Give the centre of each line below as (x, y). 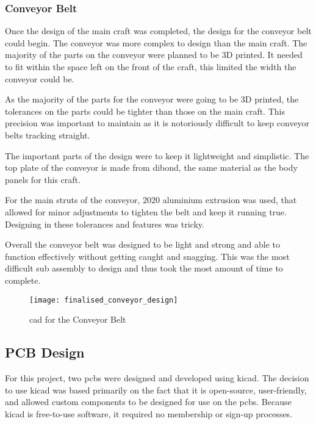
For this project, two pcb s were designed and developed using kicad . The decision (157, 377)
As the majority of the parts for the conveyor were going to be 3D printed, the (152, 99)
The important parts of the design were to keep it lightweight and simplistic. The (157, 155)
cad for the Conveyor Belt (78, 319)
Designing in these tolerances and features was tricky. (105, 224)
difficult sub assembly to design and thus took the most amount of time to (144, 268)
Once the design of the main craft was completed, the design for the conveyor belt (158, 31)
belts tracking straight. (48, 135)
